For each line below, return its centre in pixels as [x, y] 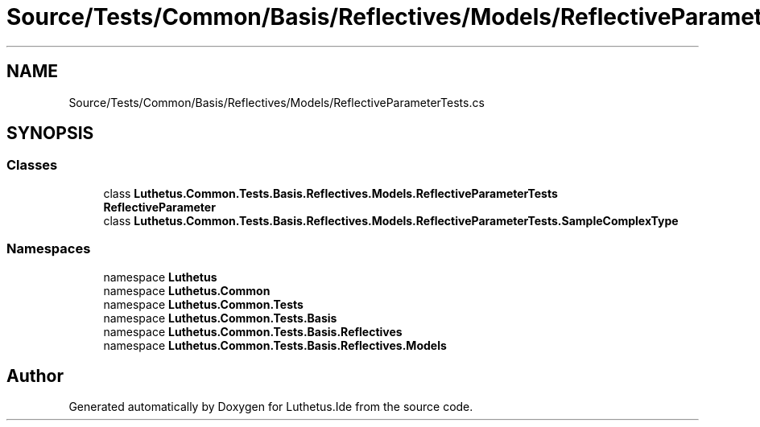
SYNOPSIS [50, 133]
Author [35, 376]
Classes [32, 165]
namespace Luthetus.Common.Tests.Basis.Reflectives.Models [275, 345]
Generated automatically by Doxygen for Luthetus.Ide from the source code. [271, 407]
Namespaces [49, 249]
